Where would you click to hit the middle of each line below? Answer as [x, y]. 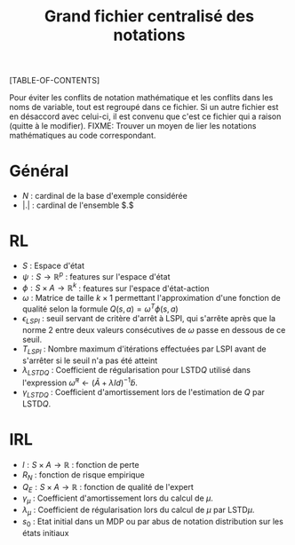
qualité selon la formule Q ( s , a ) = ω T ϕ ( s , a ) [100, 308]
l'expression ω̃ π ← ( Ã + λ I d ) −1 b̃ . [80, 382]
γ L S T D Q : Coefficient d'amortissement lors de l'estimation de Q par [143, 393]
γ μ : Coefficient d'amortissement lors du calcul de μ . [117, 499]
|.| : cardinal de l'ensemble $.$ [78, 205]
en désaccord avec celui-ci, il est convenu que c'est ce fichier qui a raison [145, 116]
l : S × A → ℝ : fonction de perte [80, 464]
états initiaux [45, 533]
